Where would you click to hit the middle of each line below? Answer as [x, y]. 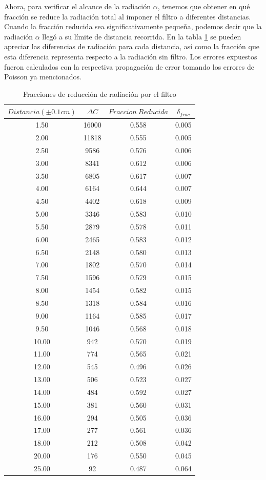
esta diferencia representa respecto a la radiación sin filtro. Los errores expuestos [131, 56]
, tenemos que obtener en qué [204, 6]
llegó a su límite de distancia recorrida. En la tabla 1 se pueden [142, 36]
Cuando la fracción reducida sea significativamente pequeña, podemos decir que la [133, 26]
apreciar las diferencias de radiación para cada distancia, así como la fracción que [132, 46]
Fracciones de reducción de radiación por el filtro [100, 93]
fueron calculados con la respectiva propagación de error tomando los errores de [129, 66]
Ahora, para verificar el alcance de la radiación [78, 6]
